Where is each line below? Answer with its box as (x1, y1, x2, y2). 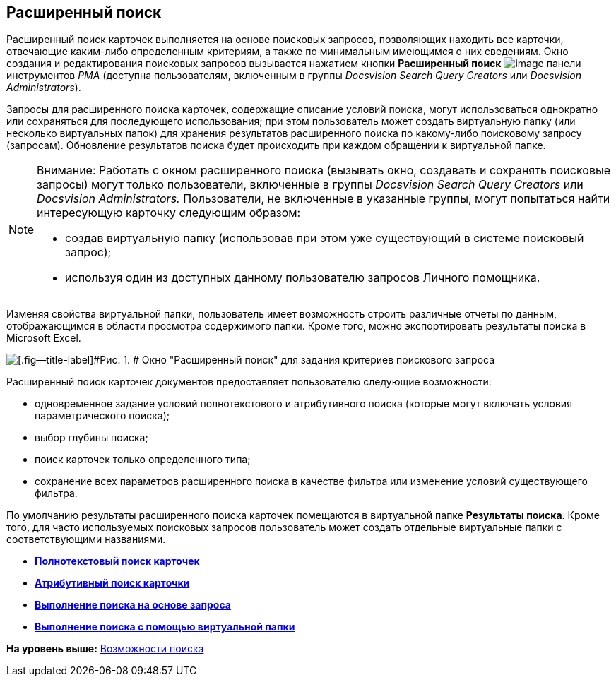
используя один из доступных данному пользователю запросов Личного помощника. (65, 270, 540, 285)
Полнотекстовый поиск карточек (35, 555, 200, 568)
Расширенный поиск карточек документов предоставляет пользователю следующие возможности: (6, 376, 492, 388)
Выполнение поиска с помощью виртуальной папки (35, 621, 295, 633)
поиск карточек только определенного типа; (35, 453, 251, 466)
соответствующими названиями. (6, 533, 166, 546)
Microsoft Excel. (6, 332, 81, 345)
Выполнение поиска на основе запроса (35, 599, 231, 611)
